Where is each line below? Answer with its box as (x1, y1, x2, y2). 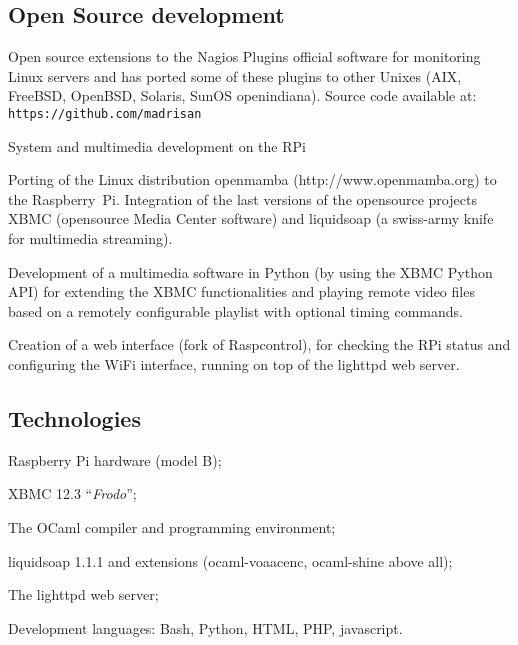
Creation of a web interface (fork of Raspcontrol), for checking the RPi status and (8, 334, 511, 355)
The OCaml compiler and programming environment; (8, 516, 336, 537)
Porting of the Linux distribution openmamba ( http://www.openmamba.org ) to (8, 169, 497, 190)
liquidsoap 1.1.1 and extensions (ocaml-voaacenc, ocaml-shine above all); (8, 550, 453, 571)
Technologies (8, 402, 141, 433)
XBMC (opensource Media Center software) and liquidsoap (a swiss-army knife (8, 208, 494, 229)
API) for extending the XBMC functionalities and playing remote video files (8, 281, 475, 302)
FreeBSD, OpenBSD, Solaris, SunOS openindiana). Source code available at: (8, 85, 477, 106)
